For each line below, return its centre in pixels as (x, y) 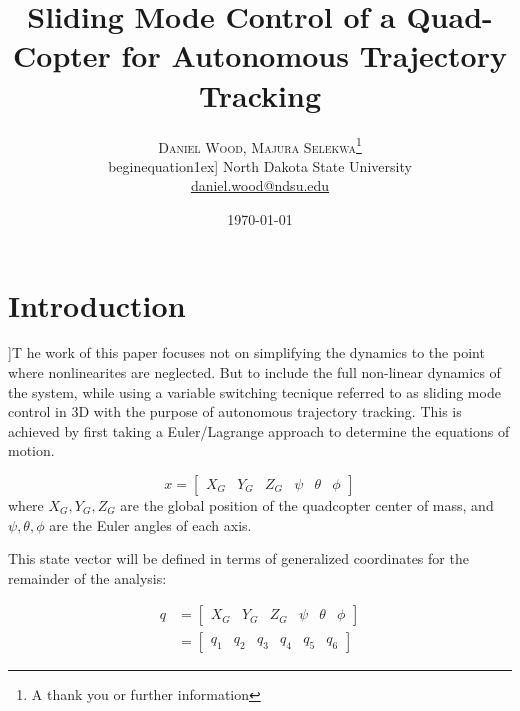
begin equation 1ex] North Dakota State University (260, 165)
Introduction (97, 304)
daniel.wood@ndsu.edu (260, 185)
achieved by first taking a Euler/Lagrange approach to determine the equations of (259, 430)
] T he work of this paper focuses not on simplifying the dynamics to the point (246, 352)
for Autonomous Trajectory (314, 55)
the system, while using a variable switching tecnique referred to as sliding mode (254, 391)
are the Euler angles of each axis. (150, 524)
